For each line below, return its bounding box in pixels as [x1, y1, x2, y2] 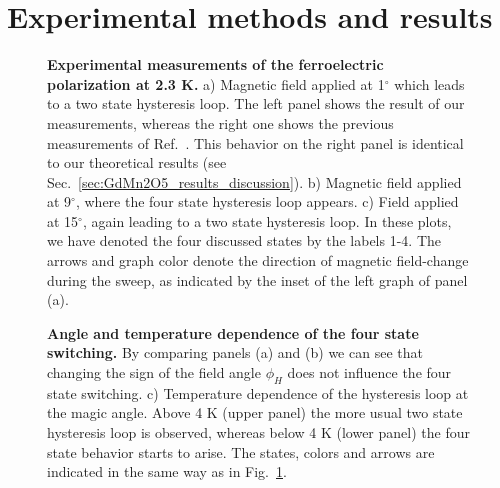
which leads [394, 73, 465, 94]
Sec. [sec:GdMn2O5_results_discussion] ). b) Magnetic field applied [47, 171, 462, 192]
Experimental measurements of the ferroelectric [47, 54, 384, 75]
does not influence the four [287, 362, 452, 383]
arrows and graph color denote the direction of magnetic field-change [47, 250, 469, 271]
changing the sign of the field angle [47, 362, 261, 383]
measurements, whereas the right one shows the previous [47, 112, 394, 133]
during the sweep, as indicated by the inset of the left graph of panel [47, 269, 468, 290]
